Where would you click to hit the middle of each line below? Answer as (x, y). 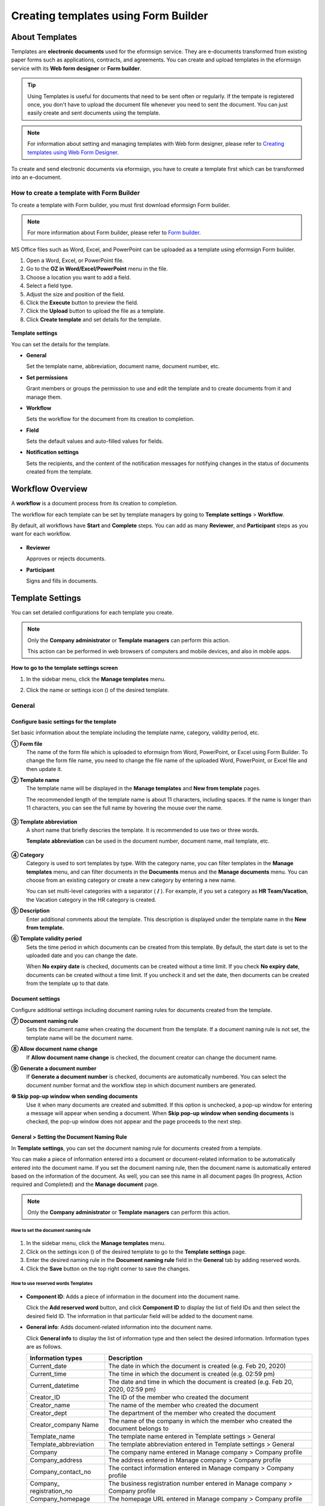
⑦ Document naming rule (45, 1021)
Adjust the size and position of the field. (76, 294)
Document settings (36, 999)
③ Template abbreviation (44, 822)
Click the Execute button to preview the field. (82, 303)
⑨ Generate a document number (54, 1068)
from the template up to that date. (68, 983)
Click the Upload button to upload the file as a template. (95, 311)
